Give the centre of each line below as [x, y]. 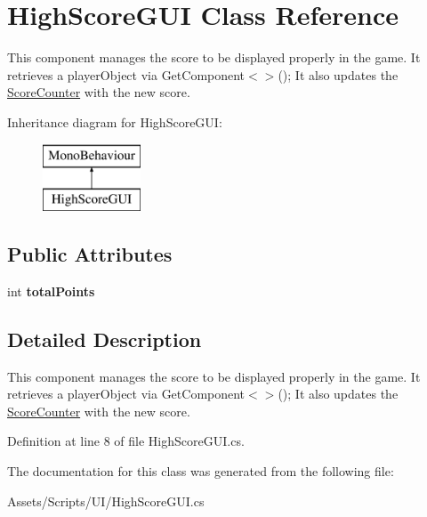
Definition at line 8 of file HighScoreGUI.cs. [126, 441]
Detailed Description [105, 339]
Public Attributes [90, 254]
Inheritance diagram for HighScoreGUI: [115, 121]
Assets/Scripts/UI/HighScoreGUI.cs [106, 501]
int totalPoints [51, 291]
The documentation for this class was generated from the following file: [201, 471]
